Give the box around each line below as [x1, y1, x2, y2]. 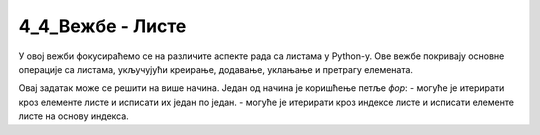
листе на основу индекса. [18, 110, 129, 122]
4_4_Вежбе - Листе [18, 15, 187, 37]
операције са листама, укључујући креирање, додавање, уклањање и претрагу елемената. [18, 63, 414, 75]
